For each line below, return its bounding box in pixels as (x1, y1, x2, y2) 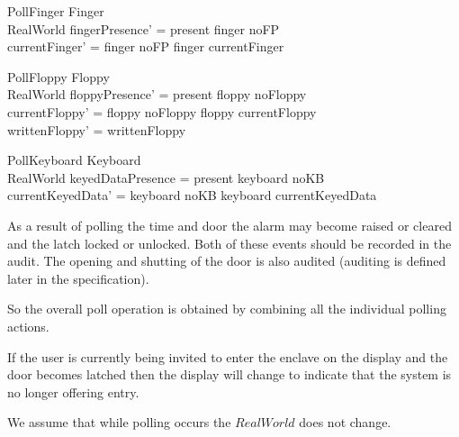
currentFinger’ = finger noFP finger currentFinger (7, 37, 284, 56)
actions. (7, 316, 49, 335)
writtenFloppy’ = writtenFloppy (7, 120, 186, 139)
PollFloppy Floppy (7, 67, 110, 86)
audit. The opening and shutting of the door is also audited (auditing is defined (7, 251, 446, 270)
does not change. (299, 413, 391, 432)
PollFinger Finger (7, 2, 104, 20)
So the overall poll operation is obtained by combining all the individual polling (7, 299, 446, 318)
